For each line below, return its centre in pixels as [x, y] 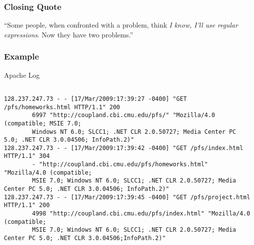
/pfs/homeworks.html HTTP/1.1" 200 [62, 107]
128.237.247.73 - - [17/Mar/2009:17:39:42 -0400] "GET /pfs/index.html [124, 148]
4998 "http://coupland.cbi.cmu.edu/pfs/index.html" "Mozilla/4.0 [141, 214]
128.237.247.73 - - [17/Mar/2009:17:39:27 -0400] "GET [96, 99]
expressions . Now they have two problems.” [69, 34]
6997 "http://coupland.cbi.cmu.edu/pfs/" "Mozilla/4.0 [124, 115]
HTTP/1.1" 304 [27, 156]
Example [22, 56]
